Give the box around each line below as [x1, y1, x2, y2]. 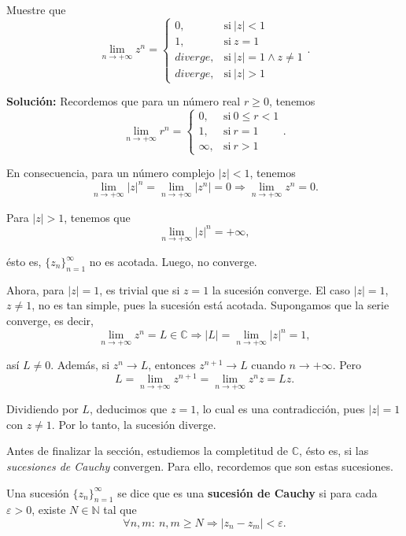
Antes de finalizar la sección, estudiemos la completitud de [6, 442, 289, 459]
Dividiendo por [6, 401, 79, 417]
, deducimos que [89, 401, 168, 417]
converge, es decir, [6, 312, 94, 328]
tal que [103, 501, 137, 518]
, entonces [148, 357, 196, 373]
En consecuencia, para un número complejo [6, 164, 215, 181]
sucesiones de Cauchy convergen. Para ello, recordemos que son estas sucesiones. [6, 457, 393, 474]
